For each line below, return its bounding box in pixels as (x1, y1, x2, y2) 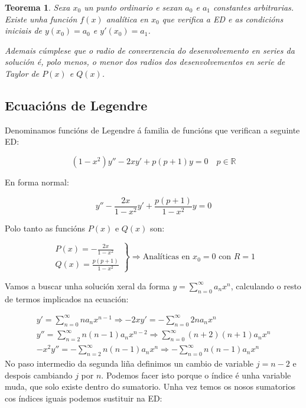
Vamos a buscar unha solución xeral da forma (5, 279, 170, 292)
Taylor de (5, 67, 40, 79)
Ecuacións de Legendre (5, 96, 148, 114)
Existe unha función (5, 12, 77, 25)
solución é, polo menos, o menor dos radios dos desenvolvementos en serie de (5, 56, 285, 68)
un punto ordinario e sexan (84, 1, 183, 13)
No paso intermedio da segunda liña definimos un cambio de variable (5, 357, 254, 370)
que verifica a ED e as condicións (162, 12, 284, 25)
